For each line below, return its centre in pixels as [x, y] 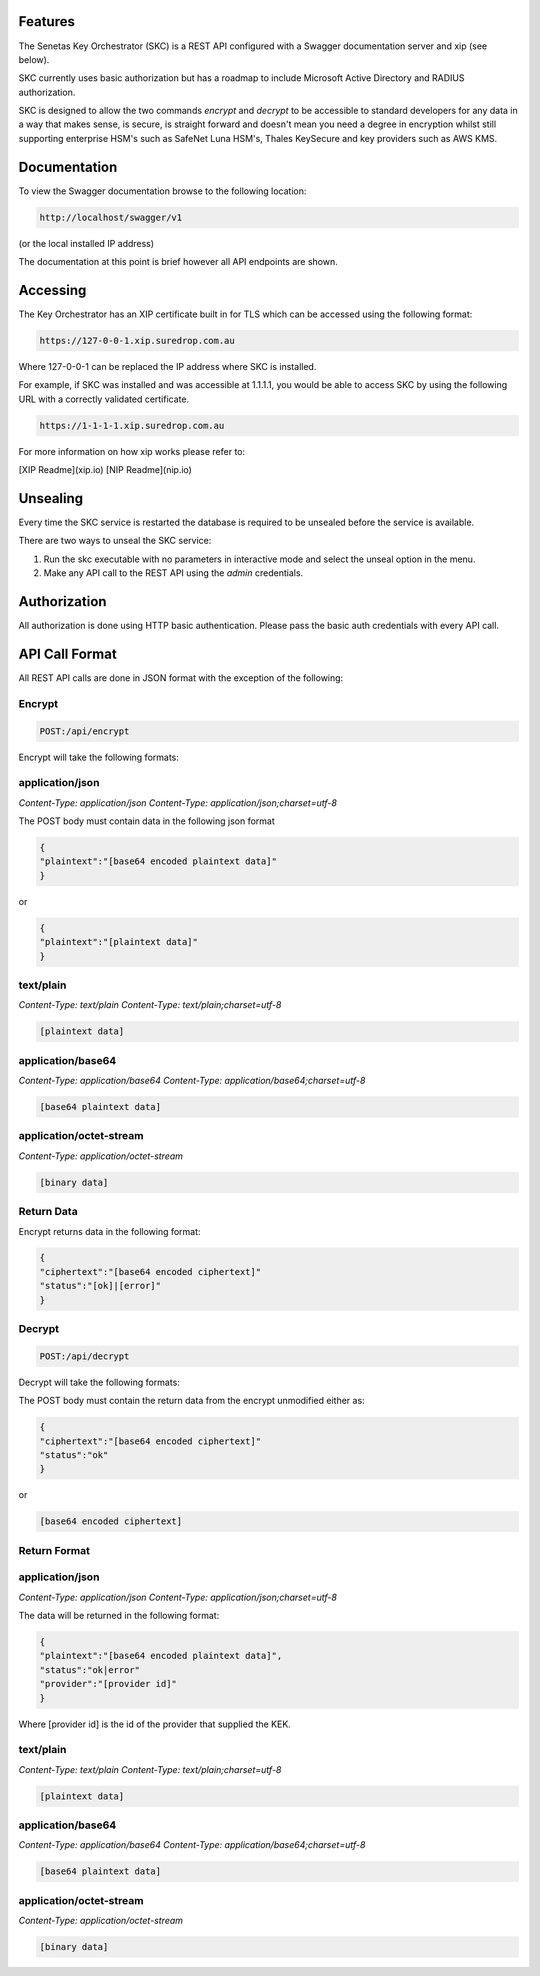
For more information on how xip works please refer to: [132, 451]
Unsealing [51, 498]
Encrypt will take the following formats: [99, 757]
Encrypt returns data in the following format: [109, 1231]
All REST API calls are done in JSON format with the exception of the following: [181, 678]
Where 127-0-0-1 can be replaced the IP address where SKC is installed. [167, 366]
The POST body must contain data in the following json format [146, 821]
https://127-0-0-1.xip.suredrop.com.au [137, 341]
